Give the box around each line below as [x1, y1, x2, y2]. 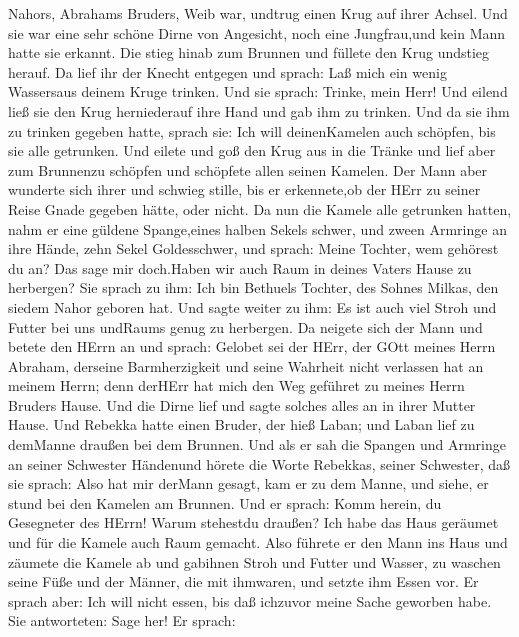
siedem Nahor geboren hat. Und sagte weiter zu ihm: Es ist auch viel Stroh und [8, 296, 497, 317]
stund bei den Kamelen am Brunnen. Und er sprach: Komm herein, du [8, 492, 442, 513]
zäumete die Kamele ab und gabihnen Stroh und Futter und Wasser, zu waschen [8, 551, 501, 572]
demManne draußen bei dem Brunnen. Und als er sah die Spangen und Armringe [8, 434, 506, 455]
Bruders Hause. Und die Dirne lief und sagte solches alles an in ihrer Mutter [8, 394, 476, 415]
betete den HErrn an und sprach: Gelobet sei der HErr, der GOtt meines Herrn [8, 336, 496, 357]
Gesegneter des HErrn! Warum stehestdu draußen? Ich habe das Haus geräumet [8, 512, 499, 533]
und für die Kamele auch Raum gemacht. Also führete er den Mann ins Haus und [8, 532, 508, 553]
